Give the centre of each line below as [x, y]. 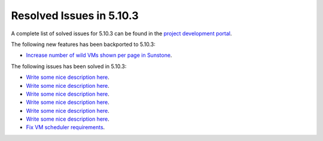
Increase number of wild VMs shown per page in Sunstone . [99, 55]
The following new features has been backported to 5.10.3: [83, 44]
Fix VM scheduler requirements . [65, 127]
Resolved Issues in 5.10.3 [75, 16]
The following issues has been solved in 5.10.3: [69, 66]
